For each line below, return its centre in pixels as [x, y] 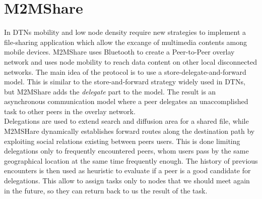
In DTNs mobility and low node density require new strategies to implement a [125, 32]
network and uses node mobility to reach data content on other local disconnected [130, 61]
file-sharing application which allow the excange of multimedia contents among [126, 42]
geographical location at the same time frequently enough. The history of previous [131, 160]
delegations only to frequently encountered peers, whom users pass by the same [126, 151]
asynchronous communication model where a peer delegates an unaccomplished [126, 101]
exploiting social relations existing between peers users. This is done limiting [122, 141]
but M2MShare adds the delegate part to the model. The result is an [110, 91]
